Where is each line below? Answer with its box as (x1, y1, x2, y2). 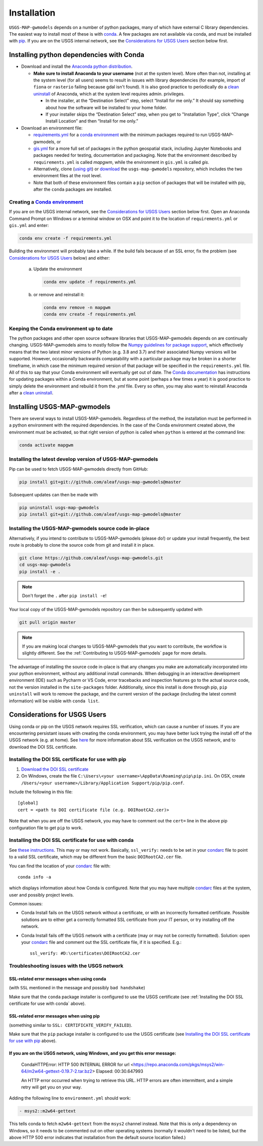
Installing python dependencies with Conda (9, 51, 145, 59)
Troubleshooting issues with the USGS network (9, 962, 124, 969)
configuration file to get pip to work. (9, 825, 83, 831)
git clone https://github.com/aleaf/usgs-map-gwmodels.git (19, 555, 163, 561)
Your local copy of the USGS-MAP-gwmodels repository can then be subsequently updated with (9, 606, 203, 612)
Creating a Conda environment (9, 199, 84, 205)
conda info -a (18, 874, 51, 880)
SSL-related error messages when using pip (9, 1013, 100, 1019)
